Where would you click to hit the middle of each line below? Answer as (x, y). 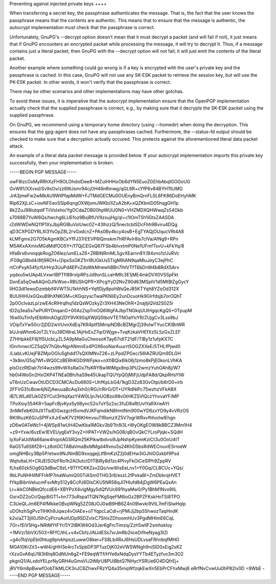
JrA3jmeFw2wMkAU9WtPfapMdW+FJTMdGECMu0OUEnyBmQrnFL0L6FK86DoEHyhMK (103, 196)
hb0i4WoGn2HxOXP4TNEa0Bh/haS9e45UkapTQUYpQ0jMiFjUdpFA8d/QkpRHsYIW (97, 375)
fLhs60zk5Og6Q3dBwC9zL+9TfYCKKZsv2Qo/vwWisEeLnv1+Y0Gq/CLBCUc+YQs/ (96, 468)
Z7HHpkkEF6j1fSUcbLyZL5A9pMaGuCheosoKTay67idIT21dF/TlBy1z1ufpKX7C (91, 339)
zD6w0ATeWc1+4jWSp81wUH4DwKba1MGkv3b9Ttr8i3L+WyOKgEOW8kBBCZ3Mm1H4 (101, 425)
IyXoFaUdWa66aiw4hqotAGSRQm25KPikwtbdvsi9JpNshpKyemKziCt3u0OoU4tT (95, 439)
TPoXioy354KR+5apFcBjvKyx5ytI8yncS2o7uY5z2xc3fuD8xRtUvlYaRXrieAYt (89, 403)
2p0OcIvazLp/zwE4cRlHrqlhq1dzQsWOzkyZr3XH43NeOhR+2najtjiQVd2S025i (91, 303)
